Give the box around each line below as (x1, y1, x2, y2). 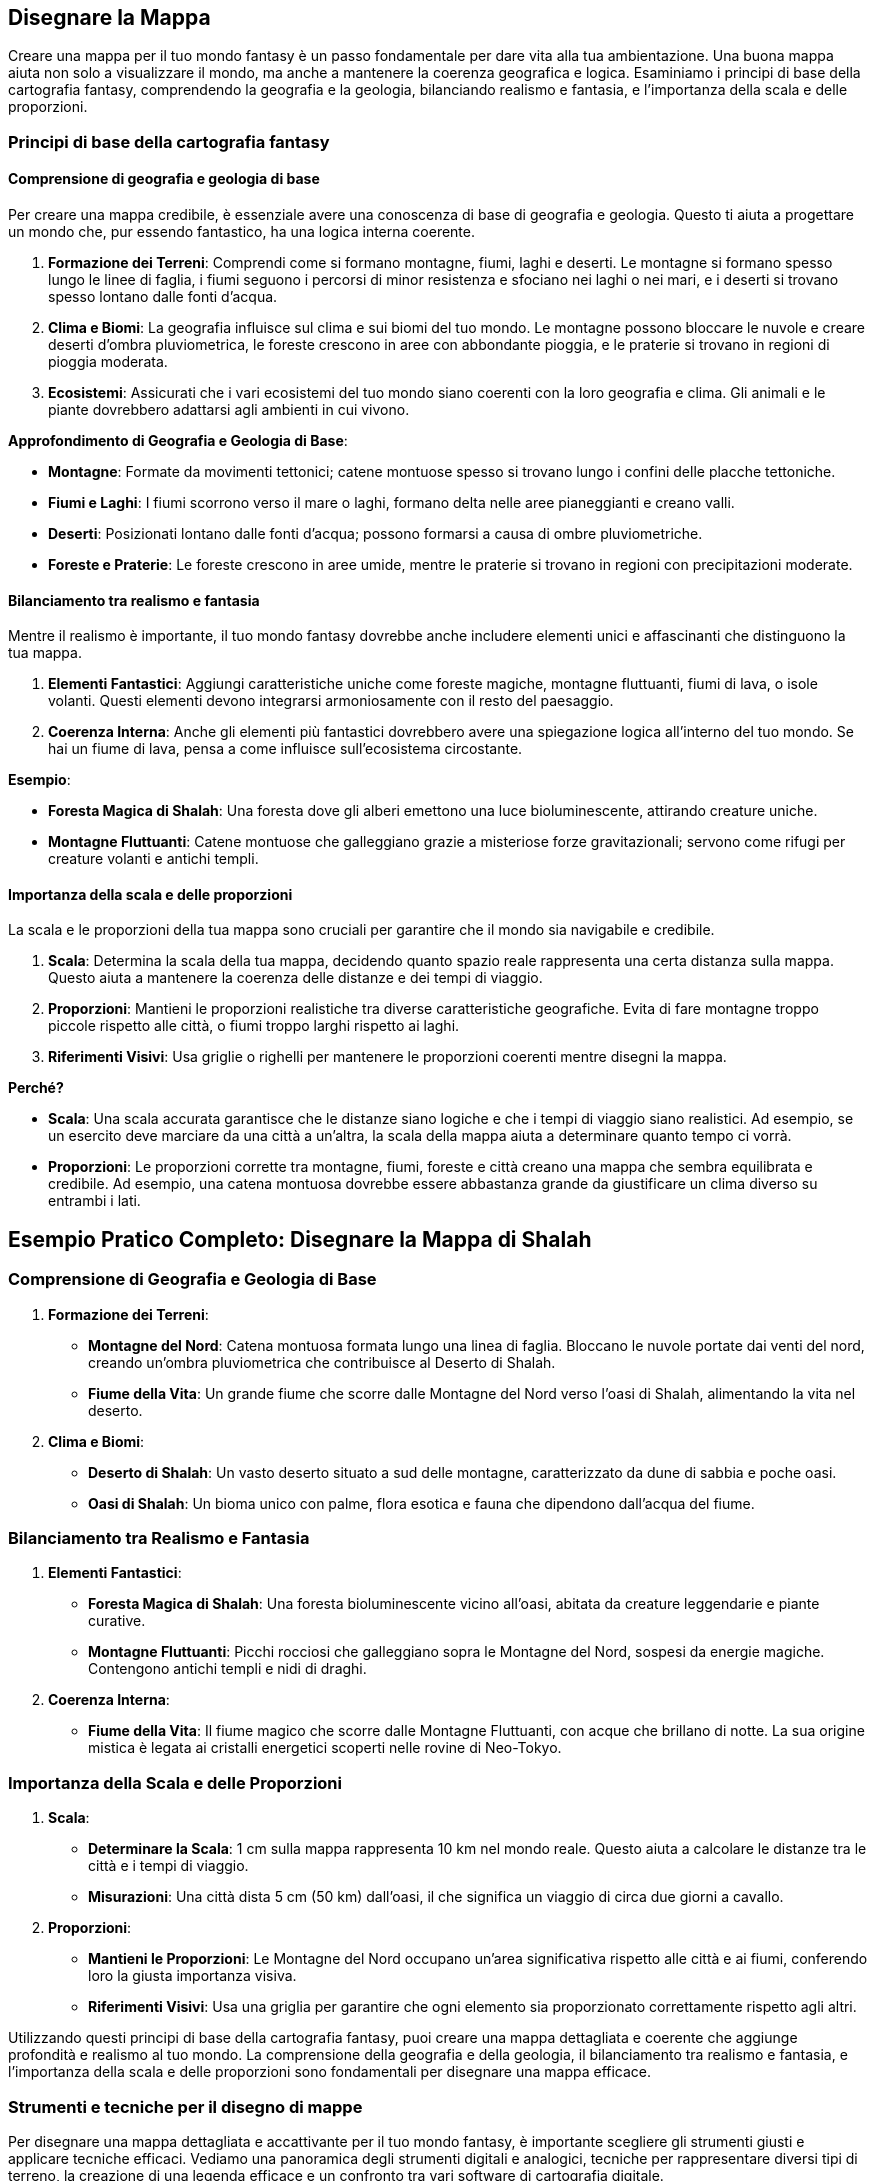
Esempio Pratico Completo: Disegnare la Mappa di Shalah (8, 1226, 592, 1252)
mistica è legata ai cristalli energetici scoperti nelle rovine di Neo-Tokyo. (88, 1739, 562, 1757)
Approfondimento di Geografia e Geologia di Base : (8, 432, 348, 450)
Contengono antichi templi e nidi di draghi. (88, 1660, 367, 1678)
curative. (88, 1612, 146, 1630)
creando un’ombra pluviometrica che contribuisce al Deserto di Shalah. (88, 1353, 556, 1371)
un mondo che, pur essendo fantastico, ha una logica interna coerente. (8, 223, 476, 241)
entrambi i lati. (48, 1192, 141, 1210)
